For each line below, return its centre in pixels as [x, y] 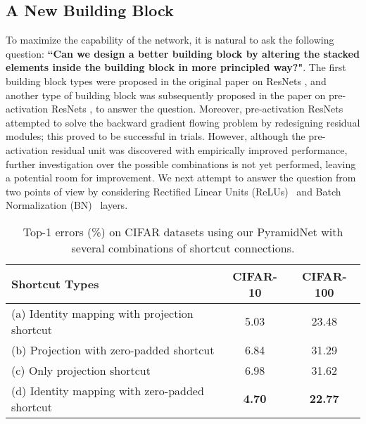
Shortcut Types [55, 284]
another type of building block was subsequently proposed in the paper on [166, 95]
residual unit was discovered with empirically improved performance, [199, 149]
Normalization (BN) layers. [67, 205]
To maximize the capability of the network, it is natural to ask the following [170, 40]
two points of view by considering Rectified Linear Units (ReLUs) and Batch [173, 191]
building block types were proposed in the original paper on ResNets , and [166, 81]
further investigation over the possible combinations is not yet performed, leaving [181, 163]
